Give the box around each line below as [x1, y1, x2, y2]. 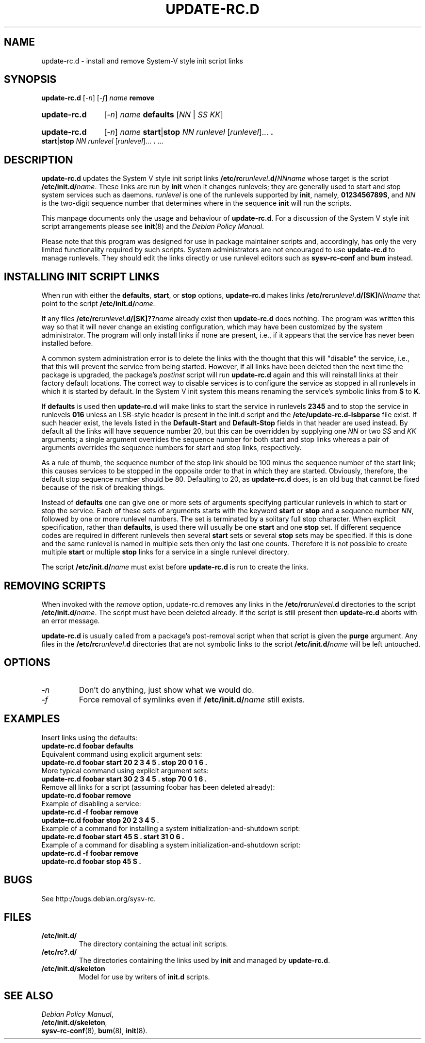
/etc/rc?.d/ [41, 948, 77, 957]
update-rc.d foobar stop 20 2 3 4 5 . [41, 815, 159, 824]
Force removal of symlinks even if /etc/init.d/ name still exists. [79, 694, 305, 704]
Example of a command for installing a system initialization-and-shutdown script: [41, 824, 300, 832]
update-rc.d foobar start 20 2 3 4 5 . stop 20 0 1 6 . [41, 758, 208, 766]
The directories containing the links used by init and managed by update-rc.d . [79, 956, 330, 965]
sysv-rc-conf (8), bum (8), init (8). [41, 1027, 147, 1035]
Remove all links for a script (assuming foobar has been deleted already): [41, 782, 275, 791]
